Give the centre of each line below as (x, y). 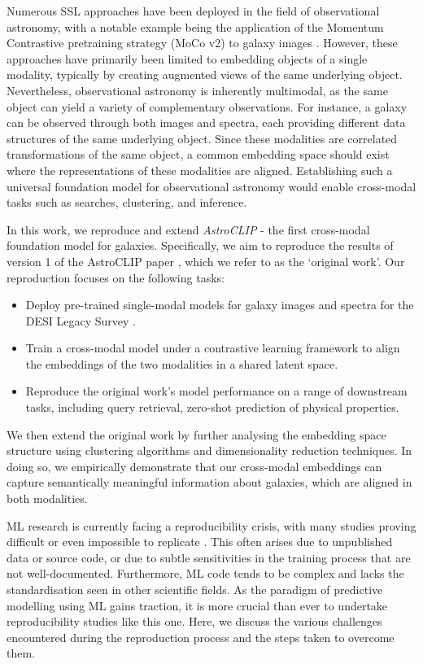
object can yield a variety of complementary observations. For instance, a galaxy (207, 106)
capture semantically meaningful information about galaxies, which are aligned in (209, 482)
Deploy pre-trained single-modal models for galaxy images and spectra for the (220, 305)
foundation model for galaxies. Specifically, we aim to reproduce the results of (200, 245)
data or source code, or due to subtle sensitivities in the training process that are (209, 557)
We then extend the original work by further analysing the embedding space (196, 434)
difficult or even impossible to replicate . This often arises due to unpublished (200, 542)
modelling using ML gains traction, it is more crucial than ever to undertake (197, 605)
